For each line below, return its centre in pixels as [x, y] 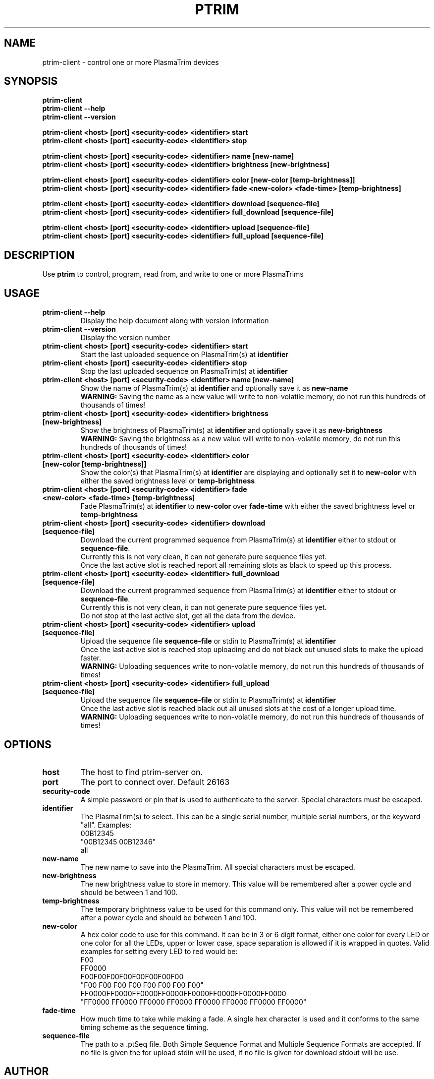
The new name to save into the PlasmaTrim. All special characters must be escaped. [218, 867]
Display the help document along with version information [175, 321]
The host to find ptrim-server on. [142, 772]
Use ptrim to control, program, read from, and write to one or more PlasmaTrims [173, 274]
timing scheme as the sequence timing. [145, 1027]
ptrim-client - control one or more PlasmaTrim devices [131, 62]
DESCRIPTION [39, 255]
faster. [91, 658]
